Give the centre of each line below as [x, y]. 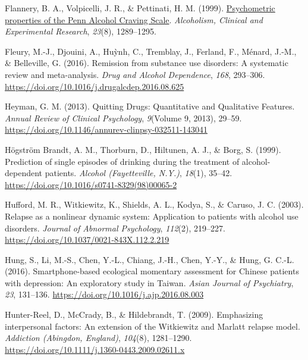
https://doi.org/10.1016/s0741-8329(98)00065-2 [91, 184]
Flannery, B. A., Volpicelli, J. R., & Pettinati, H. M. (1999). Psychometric [140, 8]
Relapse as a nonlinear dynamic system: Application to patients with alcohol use [152, 216]
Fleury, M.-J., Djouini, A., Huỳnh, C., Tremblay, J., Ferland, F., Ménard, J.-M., [151, 51]
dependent [24, 173]
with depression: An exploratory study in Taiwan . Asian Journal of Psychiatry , [149, 282]
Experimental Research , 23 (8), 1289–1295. [81, 31]
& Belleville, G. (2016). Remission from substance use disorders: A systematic [147, 63]
